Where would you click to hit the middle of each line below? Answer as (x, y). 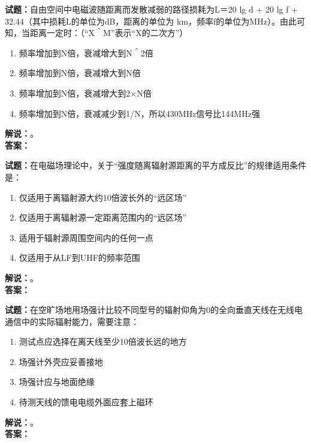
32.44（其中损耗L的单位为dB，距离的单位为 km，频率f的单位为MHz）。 (142, 21)
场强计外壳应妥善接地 (61, 361)
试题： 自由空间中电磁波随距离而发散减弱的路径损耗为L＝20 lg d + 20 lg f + (152, 9)
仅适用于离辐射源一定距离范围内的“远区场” (103, 217)
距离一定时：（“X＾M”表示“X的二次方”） (109, 33)
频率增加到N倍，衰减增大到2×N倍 (85, 93)
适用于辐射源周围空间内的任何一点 (86, 237)
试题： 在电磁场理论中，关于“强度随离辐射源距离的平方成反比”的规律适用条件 (156, 165)
